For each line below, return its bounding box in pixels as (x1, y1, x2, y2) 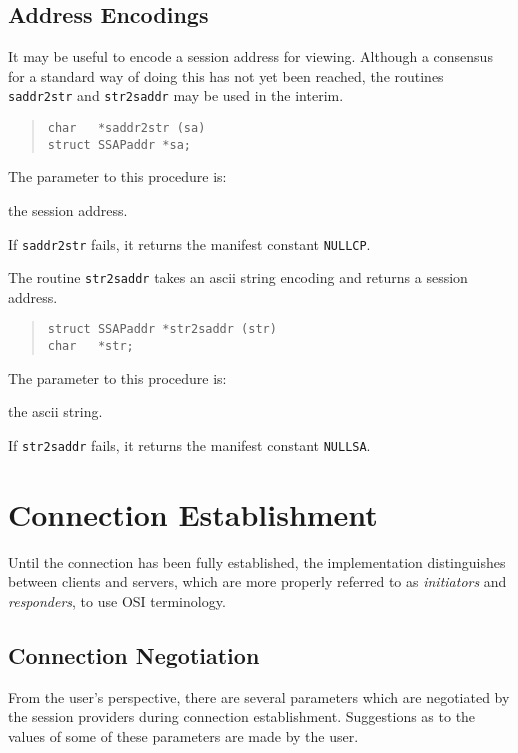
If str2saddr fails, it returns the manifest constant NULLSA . (8, 434, 371, 455)
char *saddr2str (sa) (47, 121, 206, 136)
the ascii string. (8, 401, 103, 422)
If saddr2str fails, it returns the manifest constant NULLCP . (8, 233, 371, 254)
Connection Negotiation (8, 639, 260, 670)
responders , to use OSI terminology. (8, 590, 226, 611)
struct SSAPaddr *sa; (47, 137, 191, 152)
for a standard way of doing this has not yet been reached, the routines (8, 65, 444, 86)
